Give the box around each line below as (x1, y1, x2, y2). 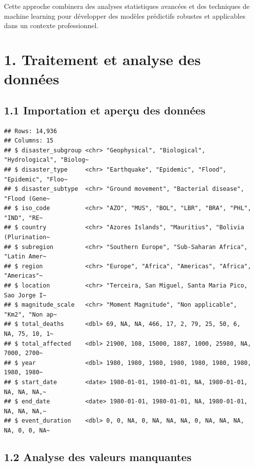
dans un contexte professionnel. (4, 20, 99, 31)
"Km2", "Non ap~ (4, 311, 57, 318)
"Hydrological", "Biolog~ (4, 156, 89, 164)
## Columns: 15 (4, 137, 54, 144)
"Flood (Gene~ (4, 195, 50, 202)
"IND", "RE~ (4, 214, 43, 221)
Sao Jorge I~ (4, 291, 46, 299)
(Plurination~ (4, 234, 50, 241)
